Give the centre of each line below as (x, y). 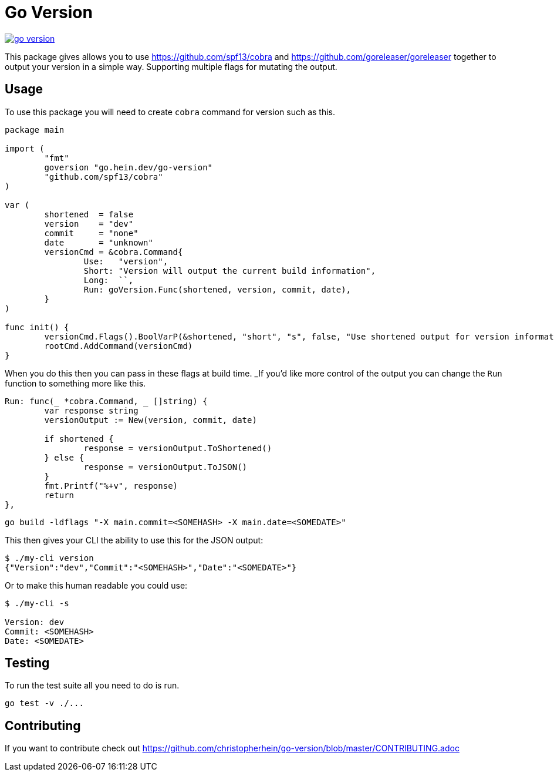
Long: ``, (109, 280)
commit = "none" (91, 233)
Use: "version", (126, 261)
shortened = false (89, 214)
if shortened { (79, 439)
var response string (91, 410)
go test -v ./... (44, 703)
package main (35, 130)
